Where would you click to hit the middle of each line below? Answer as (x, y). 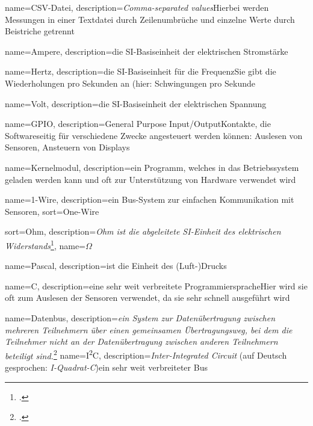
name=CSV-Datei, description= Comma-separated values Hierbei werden (137, 7)
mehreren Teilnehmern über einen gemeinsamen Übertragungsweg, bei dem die (149, 329)
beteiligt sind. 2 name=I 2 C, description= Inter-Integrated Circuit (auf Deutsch (146, 354)
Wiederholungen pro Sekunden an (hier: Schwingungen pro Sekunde (130, 83)
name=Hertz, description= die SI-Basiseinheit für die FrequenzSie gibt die (141, 71)
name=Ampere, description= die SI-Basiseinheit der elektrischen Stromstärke (147, 51)
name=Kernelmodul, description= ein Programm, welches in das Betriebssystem (152, 167)
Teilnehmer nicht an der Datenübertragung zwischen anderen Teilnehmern (141, 341)
